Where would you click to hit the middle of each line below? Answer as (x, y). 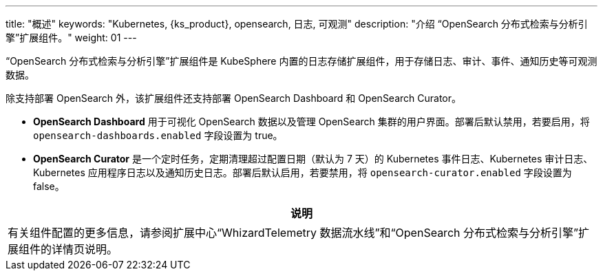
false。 (49, 186)
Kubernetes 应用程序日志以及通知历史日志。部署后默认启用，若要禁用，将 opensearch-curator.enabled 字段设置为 (303, 172)
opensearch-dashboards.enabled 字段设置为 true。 (158, 135)
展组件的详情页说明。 (63, 249)
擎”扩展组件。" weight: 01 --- (71, 38)
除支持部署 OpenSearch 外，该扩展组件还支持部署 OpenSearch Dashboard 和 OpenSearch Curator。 (234, 98)
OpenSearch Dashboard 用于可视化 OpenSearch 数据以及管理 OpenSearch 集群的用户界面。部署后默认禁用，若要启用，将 (311, 121)
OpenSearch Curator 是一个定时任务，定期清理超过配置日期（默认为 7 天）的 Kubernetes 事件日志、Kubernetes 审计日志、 (313, 159)
